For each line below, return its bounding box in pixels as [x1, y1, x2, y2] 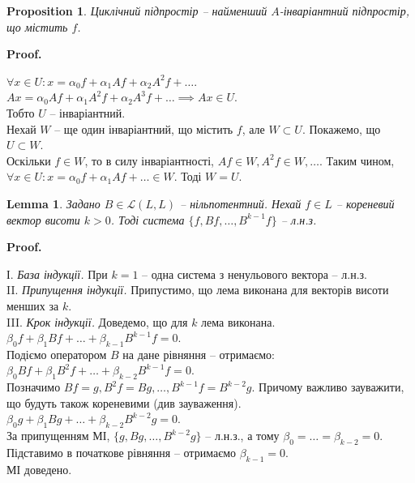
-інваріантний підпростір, [279, 2, 409, 19]
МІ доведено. [6, 460, 72, 477]
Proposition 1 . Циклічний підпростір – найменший [6, 2, 267, 19]
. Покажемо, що [302, 120, 381, 137]
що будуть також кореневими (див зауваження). [6, 394, 242, 411]
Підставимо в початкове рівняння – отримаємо [6, 444, 236, 461]
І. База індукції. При [6, 265, 108, 282]
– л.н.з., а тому [205, 427, 280, 444]
